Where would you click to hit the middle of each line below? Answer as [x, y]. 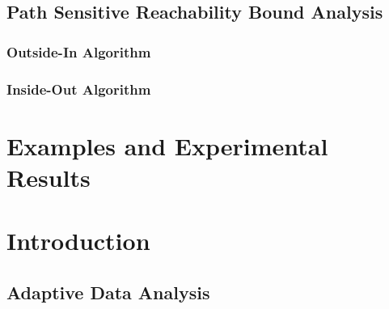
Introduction [78, 241]
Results [49, 177]
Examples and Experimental [167, 145]
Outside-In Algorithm [79, 51]
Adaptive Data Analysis [108, 292]
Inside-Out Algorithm [79, 89]
